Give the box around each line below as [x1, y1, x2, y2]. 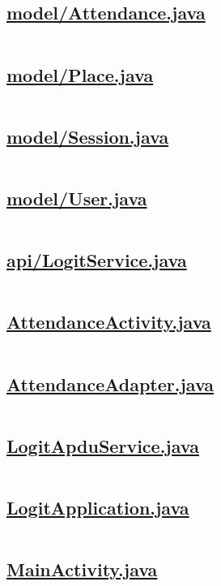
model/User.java [6, 186, 147, 210]
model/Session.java [6, 123, 169, 149]
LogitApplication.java [6, 495, 189, 520]
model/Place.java [6, 62, 154, 87]
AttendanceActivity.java [6, 309, 211, 334]
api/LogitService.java [6, 248, 187, 273]
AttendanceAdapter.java [6, 371, 215, 396]
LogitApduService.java [6, 433, 199, 458]
